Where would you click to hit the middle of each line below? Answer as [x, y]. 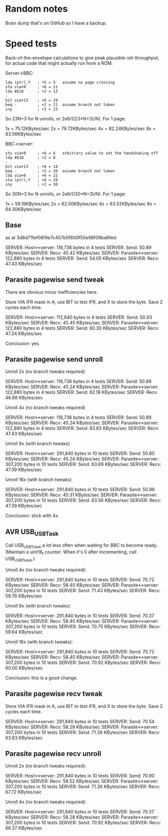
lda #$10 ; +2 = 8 [31, 158]
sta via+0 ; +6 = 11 [32, 87]
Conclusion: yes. [23, 343]
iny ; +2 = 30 [32, 184]
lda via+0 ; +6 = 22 [32, 175]
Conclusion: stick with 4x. [32, 516]
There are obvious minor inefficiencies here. [52, 292]
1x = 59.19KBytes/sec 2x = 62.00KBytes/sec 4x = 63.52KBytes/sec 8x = [81, 204]
